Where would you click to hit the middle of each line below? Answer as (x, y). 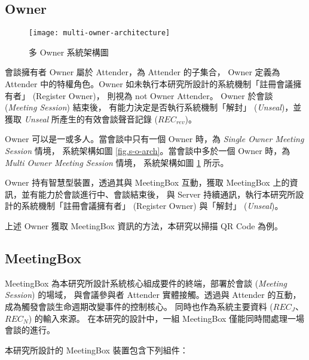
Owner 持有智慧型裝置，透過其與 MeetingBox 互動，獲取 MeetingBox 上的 (147, 182)
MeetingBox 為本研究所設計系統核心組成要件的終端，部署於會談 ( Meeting (146, 283)
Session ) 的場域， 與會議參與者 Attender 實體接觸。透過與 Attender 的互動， (153, 295)
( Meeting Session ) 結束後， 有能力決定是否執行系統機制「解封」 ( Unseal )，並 (153, 107)
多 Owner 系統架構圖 (69, 52)
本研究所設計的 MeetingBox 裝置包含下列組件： (97, 350)
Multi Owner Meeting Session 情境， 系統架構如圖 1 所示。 (117, 162)
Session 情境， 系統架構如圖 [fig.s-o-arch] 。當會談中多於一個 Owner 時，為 (148, 151)
